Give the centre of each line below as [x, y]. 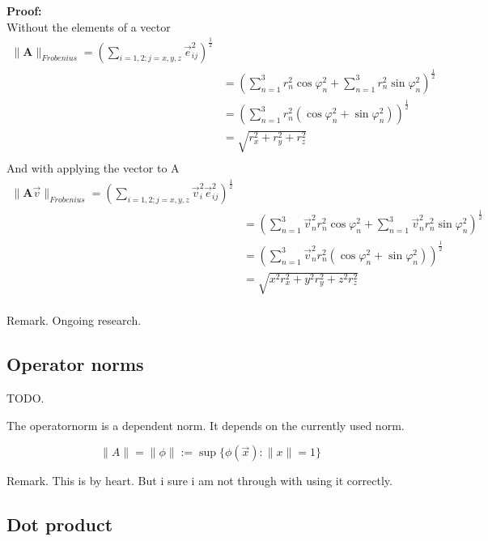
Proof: [24, 11]
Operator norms [75, 364]
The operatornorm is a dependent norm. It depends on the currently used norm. [206, 425]
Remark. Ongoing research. [74, 320]
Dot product [60, 524]
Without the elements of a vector [89, 26]
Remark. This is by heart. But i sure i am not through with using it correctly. [199, 481]
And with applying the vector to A [93, 167]
